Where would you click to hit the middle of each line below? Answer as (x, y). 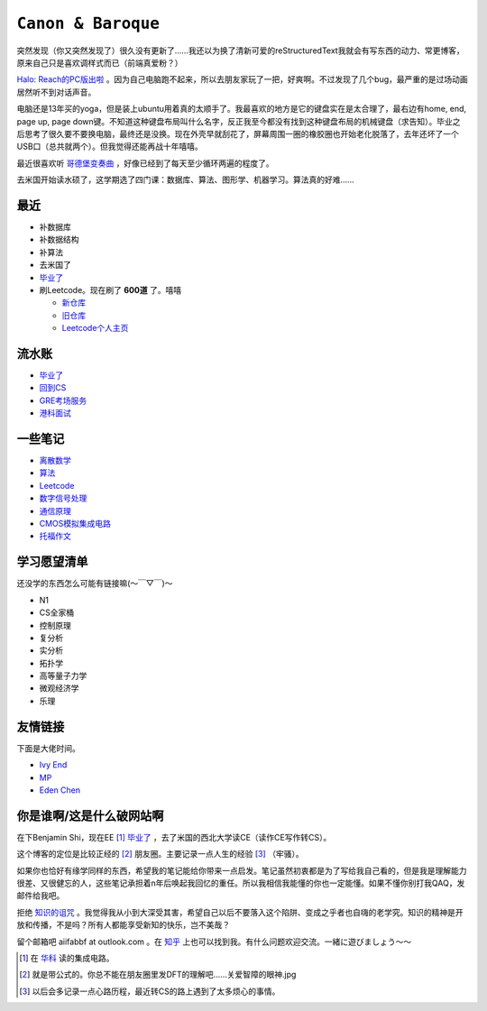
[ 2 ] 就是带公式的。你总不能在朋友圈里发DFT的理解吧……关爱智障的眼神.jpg (158, 975)
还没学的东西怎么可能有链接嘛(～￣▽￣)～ (95, 584)
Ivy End (53, 765)
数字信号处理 (63, 498)
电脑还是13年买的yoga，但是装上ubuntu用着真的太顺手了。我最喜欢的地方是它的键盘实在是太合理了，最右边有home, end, (242, 109)
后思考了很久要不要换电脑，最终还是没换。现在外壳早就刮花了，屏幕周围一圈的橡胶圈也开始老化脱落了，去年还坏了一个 (238, 133)
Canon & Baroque (88, 23)
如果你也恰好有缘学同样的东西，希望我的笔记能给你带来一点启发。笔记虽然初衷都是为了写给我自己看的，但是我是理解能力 (242, 870)
